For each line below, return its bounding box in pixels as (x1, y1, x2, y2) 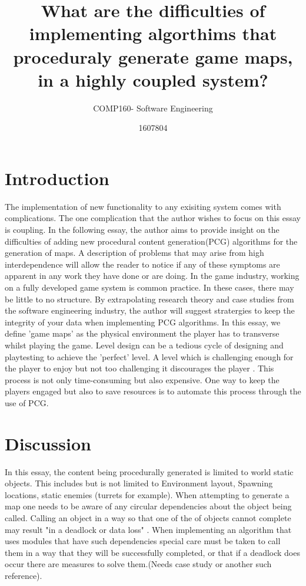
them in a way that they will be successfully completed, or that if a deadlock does (5, 546, 300, 558)
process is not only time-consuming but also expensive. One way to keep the (5, 373, 280, 386)
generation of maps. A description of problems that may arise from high (5, 246, 264, 259)
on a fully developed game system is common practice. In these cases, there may (5, 281, 294, 293)
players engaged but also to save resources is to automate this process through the (5, 385, 301, 397)
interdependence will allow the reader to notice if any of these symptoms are (5, 258, 280, 270)
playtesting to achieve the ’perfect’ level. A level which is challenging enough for (5, 350, 294, 363)
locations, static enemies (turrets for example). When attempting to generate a (5, 488, 290, 501)
